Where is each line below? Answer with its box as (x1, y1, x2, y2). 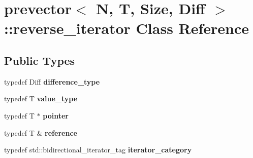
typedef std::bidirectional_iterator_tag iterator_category (4, 144, 192, 155)
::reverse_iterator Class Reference (4, 18, 249, 38)
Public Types (4, 52, 75, 68)
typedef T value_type (4, 93, 78, 104)
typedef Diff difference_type (4, 76, 100, 87)
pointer (43, 110, 69, 121)
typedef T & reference (4, 127, 77, 138)
